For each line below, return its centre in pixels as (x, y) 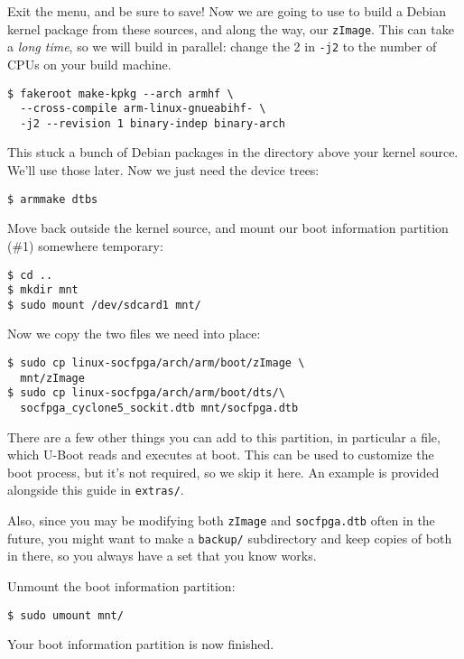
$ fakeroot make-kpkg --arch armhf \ (121, 93)
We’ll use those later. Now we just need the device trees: (163, 170)
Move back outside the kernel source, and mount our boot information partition (228, 228)
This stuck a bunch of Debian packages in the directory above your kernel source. (233, 152)
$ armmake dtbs (53, 199)
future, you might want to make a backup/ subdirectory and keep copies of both (230, 538)
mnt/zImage (52, 378)
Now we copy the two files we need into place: (134, 334)
